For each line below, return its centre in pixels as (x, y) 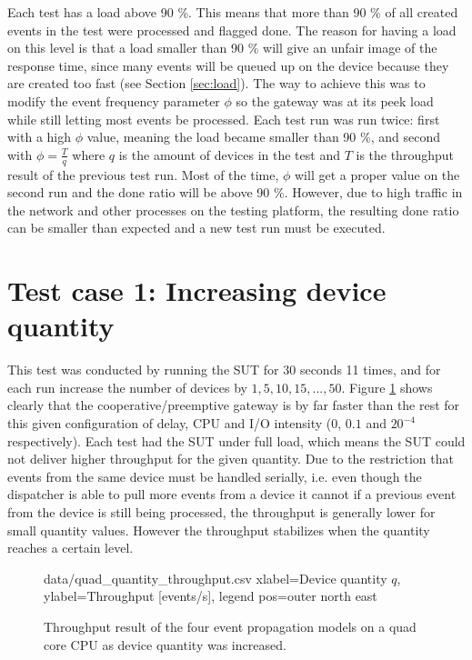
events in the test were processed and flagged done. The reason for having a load (232, 30)
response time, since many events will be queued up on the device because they (228, 65)
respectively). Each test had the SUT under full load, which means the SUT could (236, 440)
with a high (40, 137)
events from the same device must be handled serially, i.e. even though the (215, 476)
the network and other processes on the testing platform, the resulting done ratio (233, 210)
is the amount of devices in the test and (229, 154)
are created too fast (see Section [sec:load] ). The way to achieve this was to (216, 83)
